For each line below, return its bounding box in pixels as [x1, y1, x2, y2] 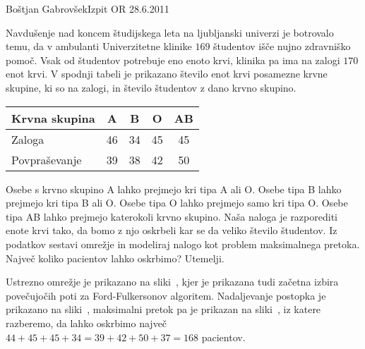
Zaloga [11, 130, 44, 147]
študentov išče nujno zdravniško [213, 39, 351, 54]
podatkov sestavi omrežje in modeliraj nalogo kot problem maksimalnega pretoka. [6, 236, 360, 251]
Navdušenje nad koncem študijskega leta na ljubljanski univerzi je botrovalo [6, 25, 334, 39]
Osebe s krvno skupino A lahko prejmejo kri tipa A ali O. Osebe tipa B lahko [6, 181, 342, 196]
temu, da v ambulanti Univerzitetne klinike [6, 39, 192, 54]
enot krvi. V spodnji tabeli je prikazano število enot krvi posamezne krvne [6, 66, 328, 81]
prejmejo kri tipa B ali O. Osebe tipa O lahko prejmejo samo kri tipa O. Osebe [6, 195, 348, 210]
